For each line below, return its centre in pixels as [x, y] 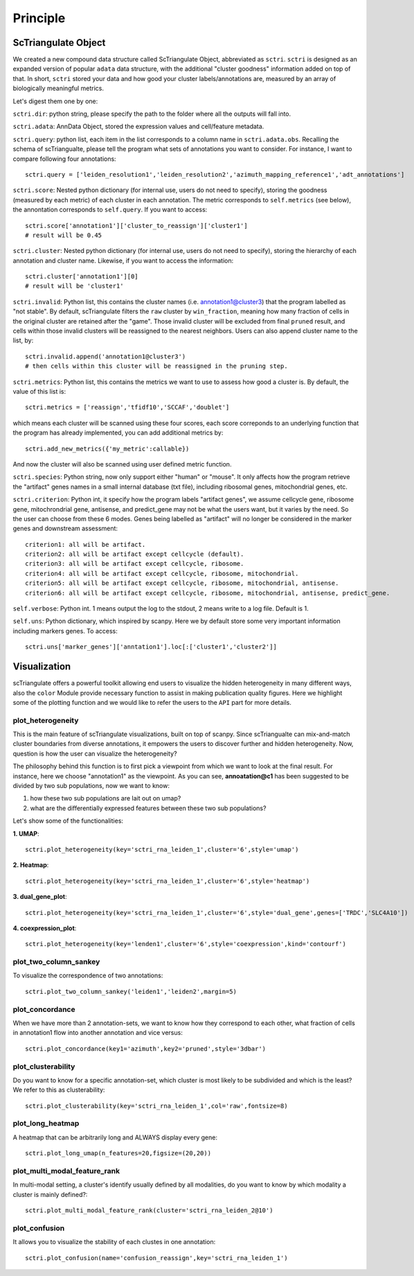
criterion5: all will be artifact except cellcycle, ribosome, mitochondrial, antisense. [182, 583]
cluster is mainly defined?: [50, 1194]
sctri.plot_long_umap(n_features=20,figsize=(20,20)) [118, 1153]
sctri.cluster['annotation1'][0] [82, 277]
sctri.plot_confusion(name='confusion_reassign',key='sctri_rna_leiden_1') [156, 1258]
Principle [39, 18]
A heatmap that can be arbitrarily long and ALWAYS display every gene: [115, 1137]
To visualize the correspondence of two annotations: [88, 976]
